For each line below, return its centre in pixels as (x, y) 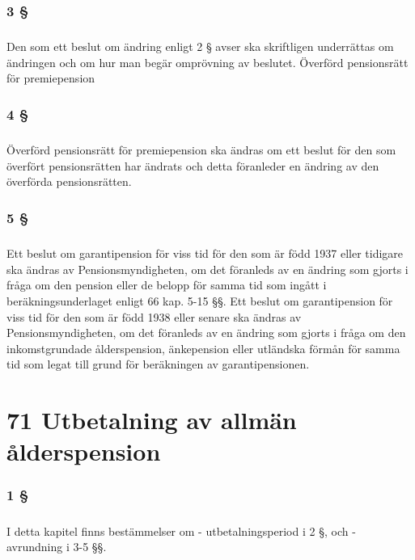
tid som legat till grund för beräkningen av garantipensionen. (158, 364)
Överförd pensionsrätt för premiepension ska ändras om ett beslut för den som (201, 150)
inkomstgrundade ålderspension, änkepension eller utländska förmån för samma (203, 348)
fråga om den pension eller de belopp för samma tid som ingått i (167, 285)
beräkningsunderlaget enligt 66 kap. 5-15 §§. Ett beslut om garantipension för (200, 301)
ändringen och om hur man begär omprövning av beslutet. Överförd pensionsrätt (207, 62)
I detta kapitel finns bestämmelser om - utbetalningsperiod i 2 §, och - (181, 531)
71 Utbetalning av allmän (152, 420)
